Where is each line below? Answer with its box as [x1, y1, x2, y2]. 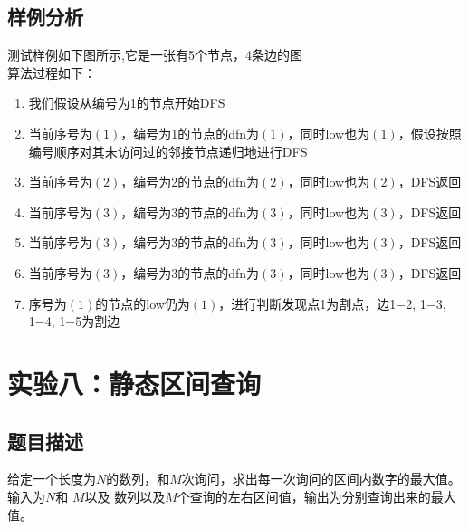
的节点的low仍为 [95, 293, 190, 313]
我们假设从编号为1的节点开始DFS [28, 93, 225, 112]
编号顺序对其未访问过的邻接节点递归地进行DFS [28, 141, 308, 160]
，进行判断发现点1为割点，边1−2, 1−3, [218, 293, 446, 313]
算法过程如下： [7, 63, 96, 82]
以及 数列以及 [84, 486, 166, 505]
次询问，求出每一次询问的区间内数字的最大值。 [181, 469, 461, 488]
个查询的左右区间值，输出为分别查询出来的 [177, 486, 431, 505]
